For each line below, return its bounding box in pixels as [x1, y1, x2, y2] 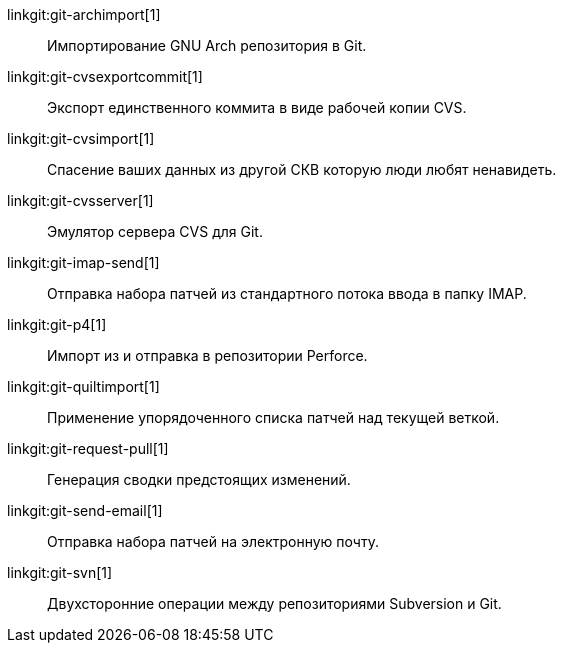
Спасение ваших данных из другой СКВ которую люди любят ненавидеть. [47, 161, 557, 178]
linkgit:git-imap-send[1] [7, 254, 160, 271]
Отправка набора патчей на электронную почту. [47, 533, 379, 550]
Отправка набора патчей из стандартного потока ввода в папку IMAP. [47, 285, 527, 302]
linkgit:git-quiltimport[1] [7, 378, 160, 395]
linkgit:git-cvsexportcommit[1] [7, 68, 203, 85]
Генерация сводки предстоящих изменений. [47, 471, 351, 488]
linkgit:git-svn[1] [7, 564, 113, 581]
